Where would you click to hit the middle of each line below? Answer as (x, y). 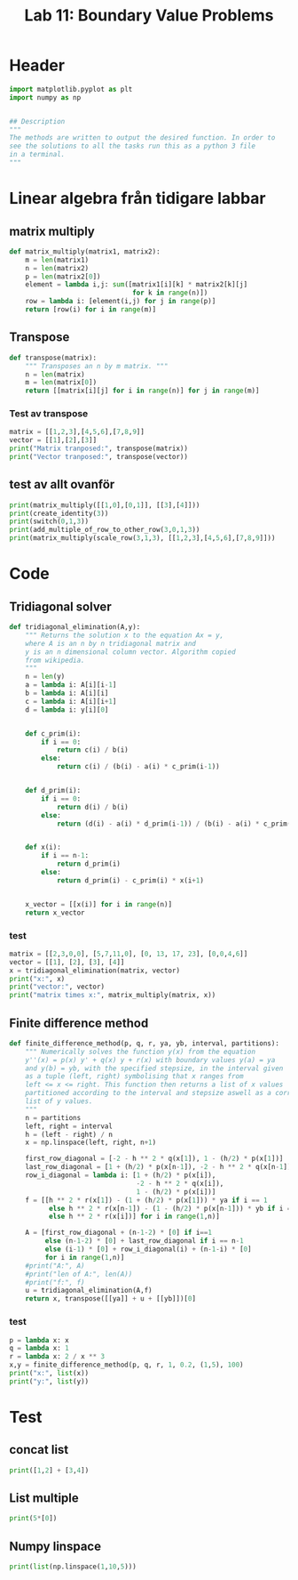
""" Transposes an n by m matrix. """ (97, 366)
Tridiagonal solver (61, 606)
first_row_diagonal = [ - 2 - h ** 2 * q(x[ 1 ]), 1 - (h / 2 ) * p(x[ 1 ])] (154, 1159)
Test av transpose (49, 414)
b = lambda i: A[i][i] (67, 693)
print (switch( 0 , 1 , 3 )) (49, 521)
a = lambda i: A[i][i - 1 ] (71, 685)
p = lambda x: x (39, 1340)
